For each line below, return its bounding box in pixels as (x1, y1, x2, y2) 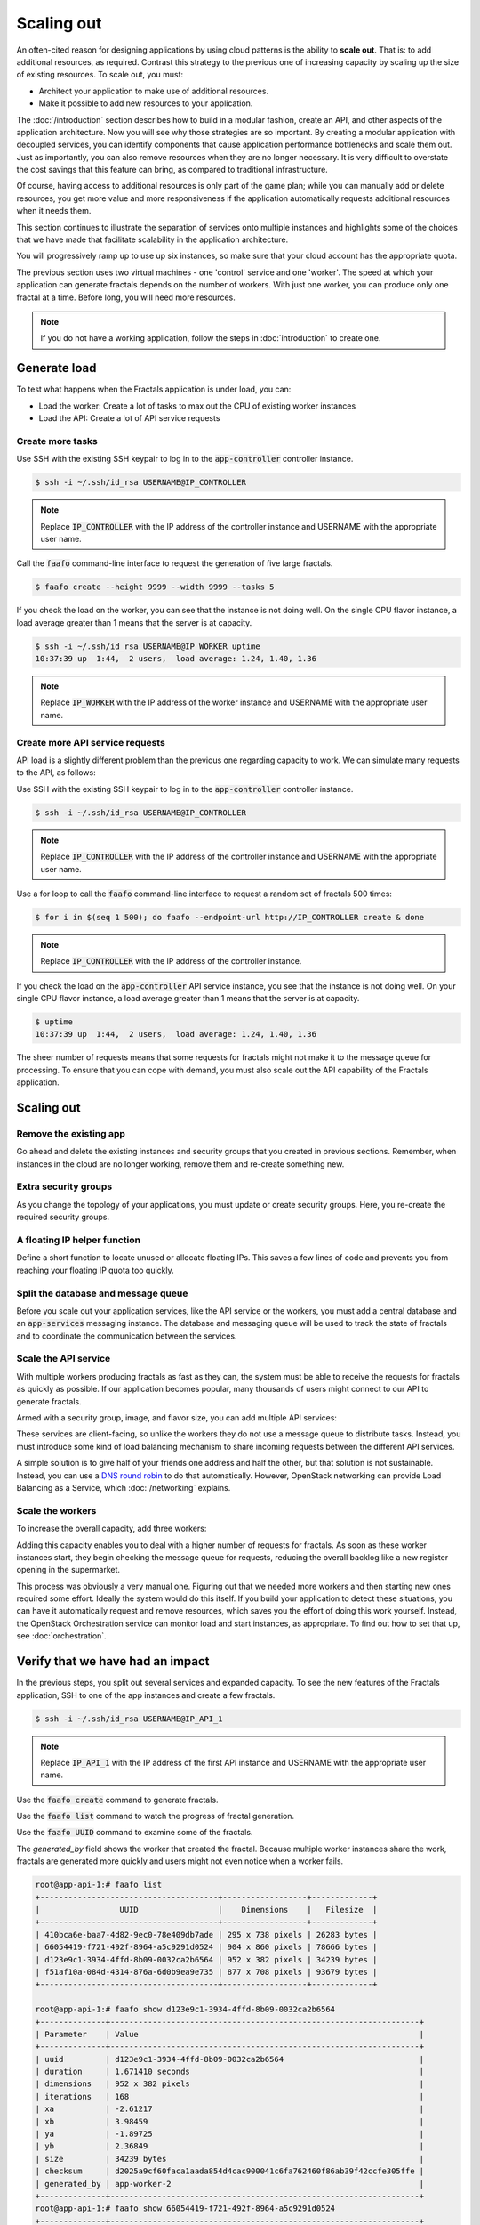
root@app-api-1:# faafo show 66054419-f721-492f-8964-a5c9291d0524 (35, 2204, 336, 2213)
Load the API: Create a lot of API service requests (38, 413, 220, 424)
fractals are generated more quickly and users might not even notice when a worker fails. (16, 1856, 344, 1866)
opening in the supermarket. (16, 1565, 120, 1575)
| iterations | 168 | (35, 2091, 425, 2101)
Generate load (16, 360, 97, 376)
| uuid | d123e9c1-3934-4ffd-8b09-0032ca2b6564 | (35, 2054, 425, 2064)
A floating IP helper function (16, 1234, 141, 1246)
